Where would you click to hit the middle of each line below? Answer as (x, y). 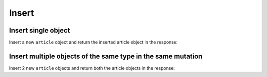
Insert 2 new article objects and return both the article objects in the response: (92, 68)
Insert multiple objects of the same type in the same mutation (106, 56)
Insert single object (40, 30)
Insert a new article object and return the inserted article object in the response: (93, 42)
